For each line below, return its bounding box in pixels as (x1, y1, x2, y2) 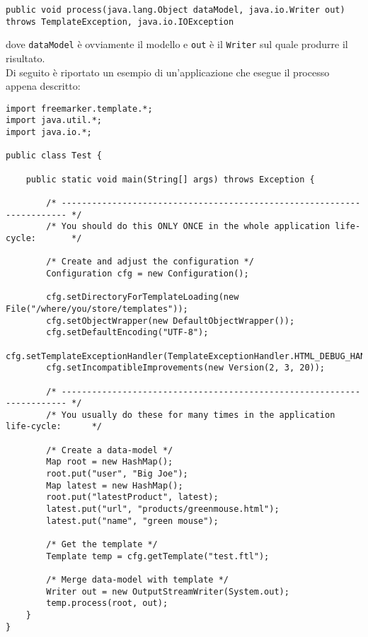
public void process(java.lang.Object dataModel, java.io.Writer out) (6, 5, 345, 15)
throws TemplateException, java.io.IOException (6, 16, 234, 27)
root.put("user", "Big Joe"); (46, 469, 188, 479)
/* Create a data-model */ (46, 445, 173, 455)
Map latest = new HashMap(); (46, 480, 183, 491)
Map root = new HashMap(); (46, 457, 173, 467)
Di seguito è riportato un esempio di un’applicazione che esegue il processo (6, 64, 330, 79)
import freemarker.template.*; (6, 103, 153, 114)
